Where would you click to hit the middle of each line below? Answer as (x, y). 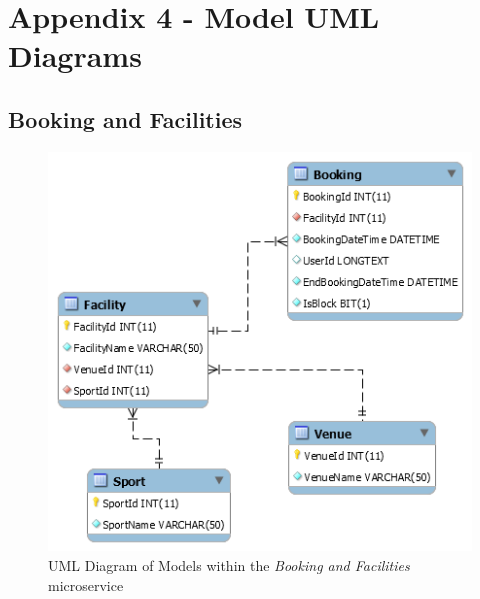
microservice (86, 584)
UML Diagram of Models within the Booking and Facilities (229, 565)
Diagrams (75, 55)
